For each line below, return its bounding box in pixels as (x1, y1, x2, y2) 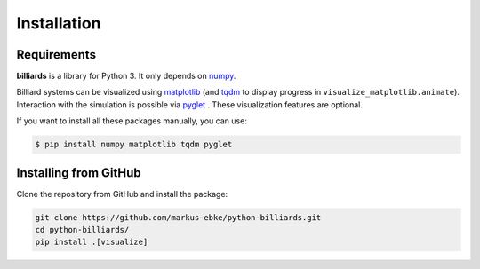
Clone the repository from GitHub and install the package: (16, 188, 228, 199)
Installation (16, 13, 101, 33)
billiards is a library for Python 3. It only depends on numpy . (16, 71, 236, 82)
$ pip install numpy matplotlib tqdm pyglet (35, 139, 233, 150)
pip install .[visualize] (35, 237, 148, 248)
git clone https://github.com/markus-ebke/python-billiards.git (35, 212, 322, 222)
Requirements (16, 47, 97, 62)
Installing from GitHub (16, 165, 141, 180)
